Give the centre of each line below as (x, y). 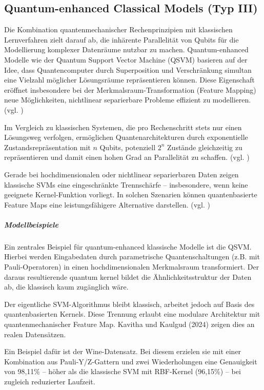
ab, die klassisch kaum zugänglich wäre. (66, 287)
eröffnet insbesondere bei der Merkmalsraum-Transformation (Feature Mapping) (130, 89)
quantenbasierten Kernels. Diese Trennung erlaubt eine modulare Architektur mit (132, 314)
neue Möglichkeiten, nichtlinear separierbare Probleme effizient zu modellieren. (128, 100)
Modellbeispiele (31, 224)
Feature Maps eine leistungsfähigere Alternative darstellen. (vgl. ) (107, 204)
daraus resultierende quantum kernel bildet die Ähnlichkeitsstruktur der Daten (128, 276)
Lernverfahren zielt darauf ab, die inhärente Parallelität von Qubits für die (121, 39)
